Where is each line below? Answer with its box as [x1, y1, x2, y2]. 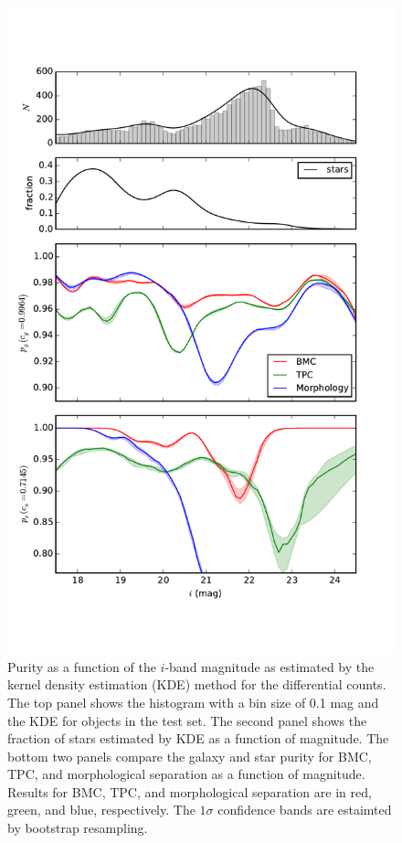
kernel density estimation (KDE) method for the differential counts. [7, 675, 386, 694]
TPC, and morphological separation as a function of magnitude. [7, 764, 365, 784]
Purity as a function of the [7, 656, 156, 676]
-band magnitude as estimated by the [164, 656, 375, 676]
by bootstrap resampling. [7, 818, 148, 838]
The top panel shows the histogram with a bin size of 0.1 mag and [7, 692, 379, 711]
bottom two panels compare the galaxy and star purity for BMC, [7, 746, 372, 765]
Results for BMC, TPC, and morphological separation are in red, [7, 782, 372, 801]
